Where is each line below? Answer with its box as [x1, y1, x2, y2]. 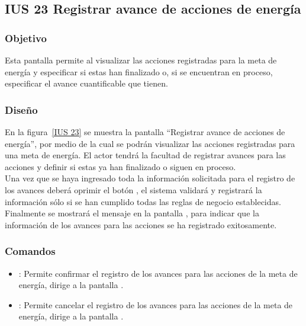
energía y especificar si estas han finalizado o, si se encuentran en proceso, [5, 65, 273, 78]
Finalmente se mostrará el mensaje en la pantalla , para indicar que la [5, 207, 259, 219]
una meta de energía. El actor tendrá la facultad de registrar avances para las [5, 149, 286, 161]
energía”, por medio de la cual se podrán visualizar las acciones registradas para [5, 137, 295, 149]
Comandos [5, 244, 56, 258]
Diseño [5, 102, 38, 117]
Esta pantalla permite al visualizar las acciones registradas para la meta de [5, 54, 277, 66]
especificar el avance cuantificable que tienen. [5, 77, 168, 90]
